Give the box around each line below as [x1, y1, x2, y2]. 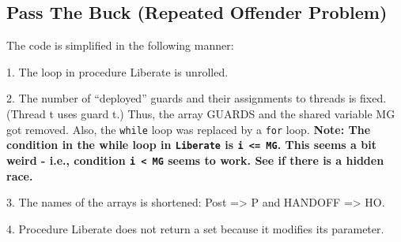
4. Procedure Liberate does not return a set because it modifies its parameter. [6, 220, 384, 236]
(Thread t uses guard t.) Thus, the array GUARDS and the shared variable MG [6, 105, 395, 121]
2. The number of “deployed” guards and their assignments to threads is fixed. [6, 90, 387, 106]
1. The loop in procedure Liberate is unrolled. [6, 63, 229, 80]
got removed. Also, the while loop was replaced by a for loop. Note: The [6, 121, 371, 137]
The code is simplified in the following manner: [6, 37, 234, 54]
